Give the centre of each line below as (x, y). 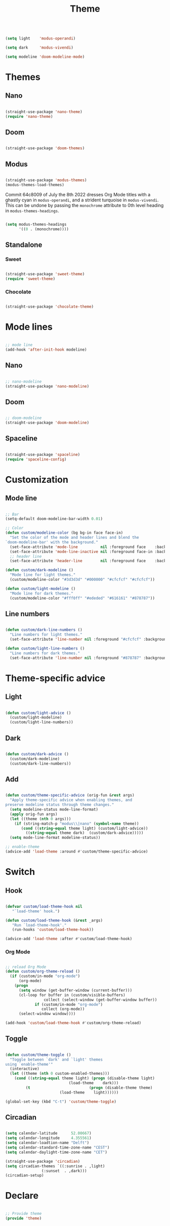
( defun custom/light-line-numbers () (45, 648)
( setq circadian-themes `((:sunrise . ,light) (55, 1166)
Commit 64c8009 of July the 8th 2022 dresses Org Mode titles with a (78, 194)
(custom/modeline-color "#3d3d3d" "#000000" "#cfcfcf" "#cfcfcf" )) (82, 580)
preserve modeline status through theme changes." (60, 805)
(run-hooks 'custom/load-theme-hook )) (53, 930)
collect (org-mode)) (63, 1009)
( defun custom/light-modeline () (40, 588)
